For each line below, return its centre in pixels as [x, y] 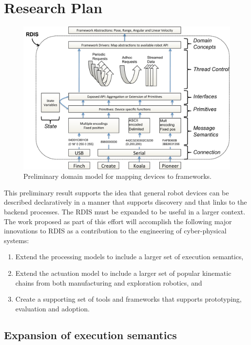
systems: [17, 240]
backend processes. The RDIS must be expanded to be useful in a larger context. [125, 212]
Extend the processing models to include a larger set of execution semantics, [129, 257]
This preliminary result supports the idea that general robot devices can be [116, 192]
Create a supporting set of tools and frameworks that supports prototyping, [128, 299]
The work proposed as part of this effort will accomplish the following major [118, 221]
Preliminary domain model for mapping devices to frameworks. [117, 176]
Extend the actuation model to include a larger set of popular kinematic [123, 273]
